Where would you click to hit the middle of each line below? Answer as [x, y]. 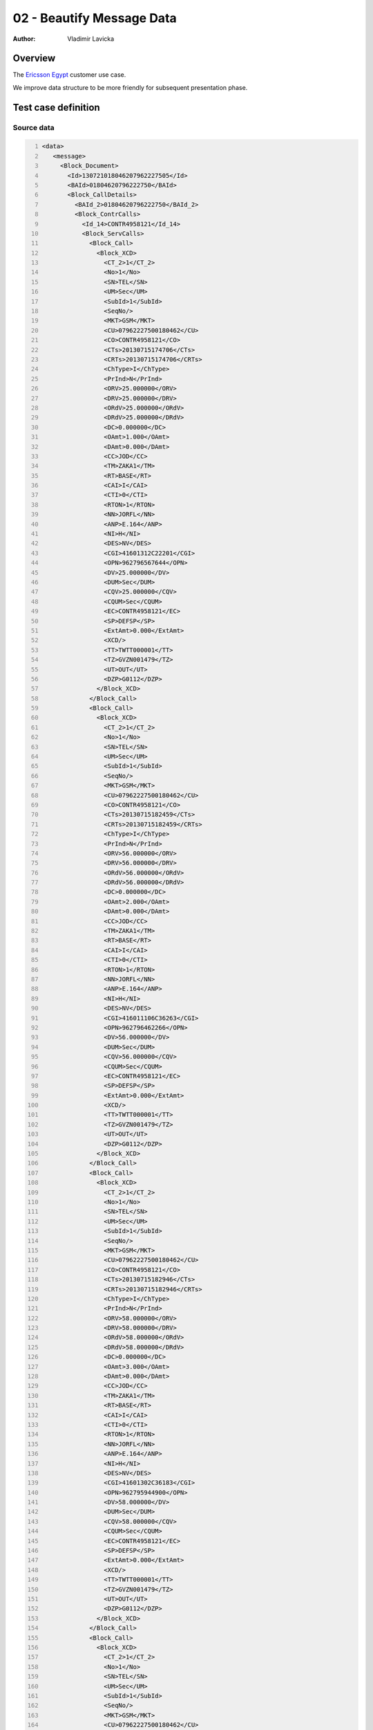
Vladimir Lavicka [91, 39]
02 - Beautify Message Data [95, 18]
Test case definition [56, 107]
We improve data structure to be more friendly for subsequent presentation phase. [130, 87]
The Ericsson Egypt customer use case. [69, 75]
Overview [34, 58]
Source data [34, 127]
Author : [24, 39]
